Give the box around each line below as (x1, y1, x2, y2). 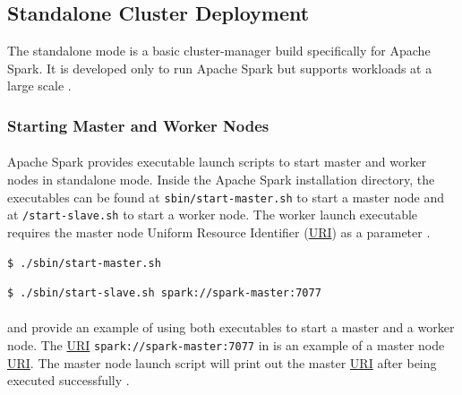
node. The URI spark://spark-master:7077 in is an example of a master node (7, 335, 445, 354)
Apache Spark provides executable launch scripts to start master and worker (7, 152, 427, 171)
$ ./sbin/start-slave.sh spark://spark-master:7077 (7, 287, 321, 300)
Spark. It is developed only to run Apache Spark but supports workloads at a (7, 58, 432, 77)
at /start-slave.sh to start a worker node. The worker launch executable (7, 205, 418, 224)
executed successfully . (7, 371, 130, 390)
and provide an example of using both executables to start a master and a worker (7, 318, 455, 337)
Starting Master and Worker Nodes (7, 114, 269, 136)
